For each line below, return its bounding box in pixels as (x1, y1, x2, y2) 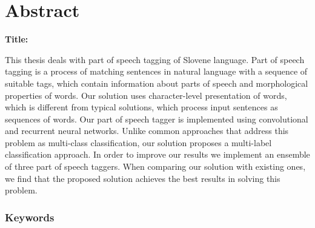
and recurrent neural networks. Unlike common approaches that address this (5, 124, 289, 137)
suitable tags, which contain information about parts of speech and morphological (5, 76, 308, 89)
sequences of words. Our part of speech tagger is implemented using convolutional (5, 112, 308, 125)
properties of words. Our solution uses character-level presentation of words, (5, 89, 287, 101)
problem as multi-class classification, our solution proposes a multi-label (5, 136, 272, 149)
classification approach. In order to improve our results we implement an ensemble (5, 148, 310, 161)
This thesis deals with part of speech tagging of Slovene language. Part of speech (5, 53, 305, 65)
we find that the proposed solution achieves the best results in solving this (5, 172, 280, 184)
